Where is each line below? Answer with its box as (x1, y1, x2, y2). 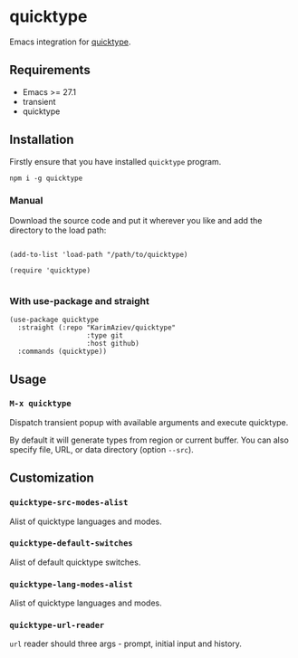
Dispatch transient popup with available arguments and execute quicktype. (9, 416, 289, 427)
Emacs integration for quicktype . (9, 36, 131, 47)
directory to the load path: (9, 224, 107, 235)
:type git (86, 331, 124, 340)
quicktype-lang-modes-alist (9, 579, 133, 589)
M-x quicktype (9, 398, 72, 409)
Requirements (9, 62, 91, 78)
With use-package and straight (9, 294, 149, 307)
